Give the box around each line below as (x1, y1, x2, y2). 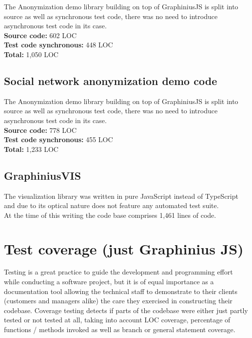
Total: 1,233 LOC (4, 144, 58, 154)
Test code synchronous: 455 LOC (4, 134, 113, 145)
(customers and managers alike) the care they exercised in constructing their (4, 296, 233, 306)
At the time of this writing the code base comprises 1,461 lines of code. (4, 210, 216, 220)
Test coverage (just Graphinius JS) (4, 238, 244, 258)
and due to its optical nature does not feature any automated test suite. (4, 200, 219, 211)
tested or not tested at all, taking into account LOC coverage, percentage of (4, 315, 231, 325)
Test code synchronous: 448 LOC (4, 40, 113, 50)
